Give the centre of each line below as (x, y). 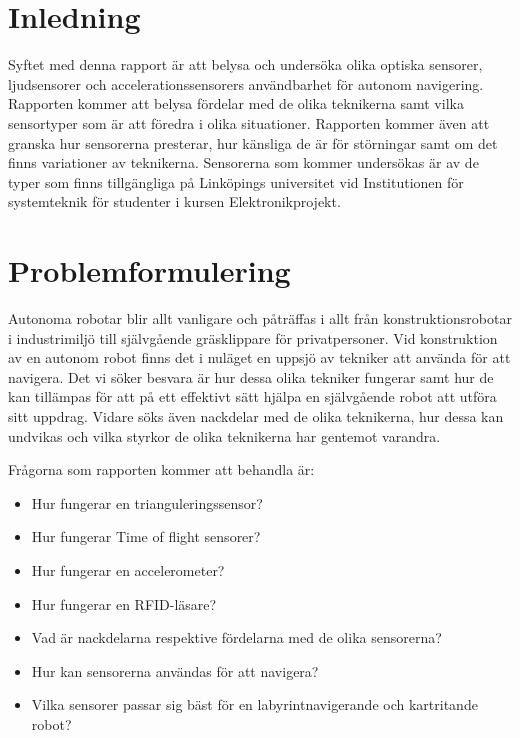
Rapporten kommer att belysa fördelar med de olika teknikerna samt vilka (236, 103)
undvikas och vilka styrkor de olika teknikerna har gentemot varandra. (224, 435)
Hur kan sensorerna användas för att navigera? (175, 670)
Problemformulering (149, 270)
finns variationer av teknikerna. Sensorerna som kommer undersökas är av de (243, 162)
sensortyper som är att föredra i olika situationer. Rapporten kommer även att (249, 122)
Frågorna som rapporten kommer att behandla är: (161, 469)
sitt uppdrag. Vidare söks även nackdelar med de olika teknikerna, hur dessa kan (256, 415)
